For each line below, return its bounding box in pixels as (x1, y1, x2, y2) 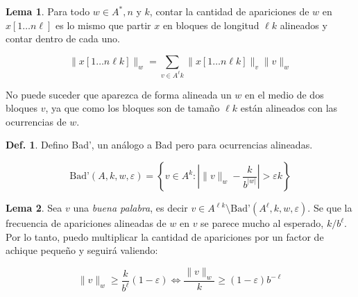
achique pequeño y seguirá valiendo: (6, 243, 158, 257)
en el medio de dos (245, 87, 324, 101)
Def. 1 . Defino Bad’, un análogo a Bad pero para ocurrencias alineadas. (6, 137, 313, 152)
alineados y (280, 17, 327, 32)
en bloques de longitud (162, 17, 259, 32)
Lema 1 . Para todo (6, 4, 90, 18)
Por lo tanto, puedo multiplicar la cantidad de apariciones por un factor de (6, 229, 324, 244)
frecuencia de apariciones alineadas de (6, 216, 167, 230)
